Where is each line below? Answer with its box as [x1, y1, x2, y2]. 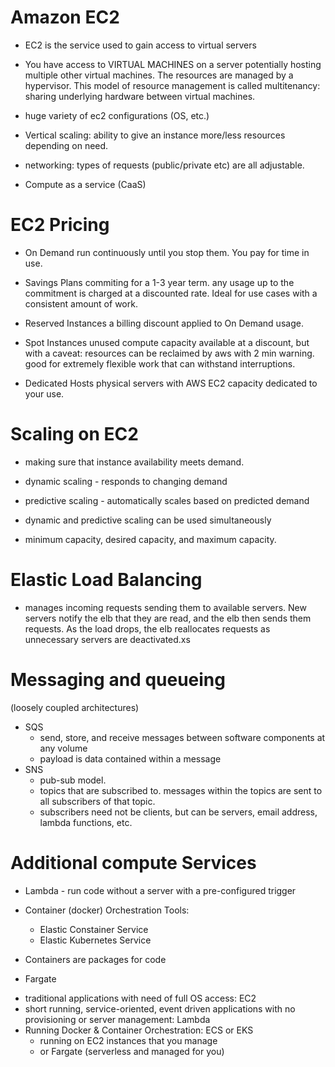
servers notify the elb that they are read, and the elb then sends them [24, 612, 312, 624]
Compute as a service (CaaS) [24, 178, 147, 190]
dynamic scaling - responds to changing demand [24, 475, 228, 487]
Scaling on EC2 [10, 423, 139, 446]
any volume [39, 742, 88, 754]
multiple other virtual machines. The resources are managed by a [24, 69, 294, 81]
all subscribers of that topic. [39, 795, 156, 807]
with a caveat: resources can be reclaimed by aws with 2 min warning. [24, 347, 315, 359]
